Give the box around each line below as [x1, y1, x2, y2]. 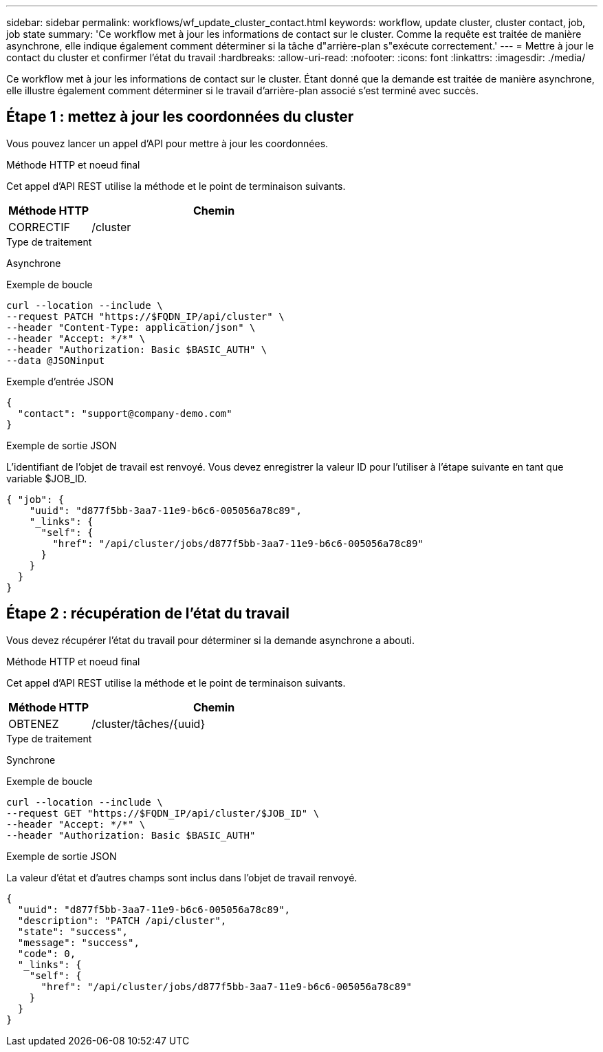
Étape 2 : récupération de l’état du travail [6, 605, 289, 623]
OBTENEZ [8, 716, 59, 731]
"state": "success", [17, 925, 129, 937]
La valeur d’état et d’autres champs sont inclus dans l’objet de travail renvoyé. [6, 871, 358, 883]
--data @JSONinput [6, 354, 105, 366]
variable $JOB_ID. [6, 472, 87, 484]
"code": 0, [17, 947, 76, 959]
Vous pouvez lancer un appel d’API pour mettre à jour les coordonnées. [6, 137, 329, 149]
